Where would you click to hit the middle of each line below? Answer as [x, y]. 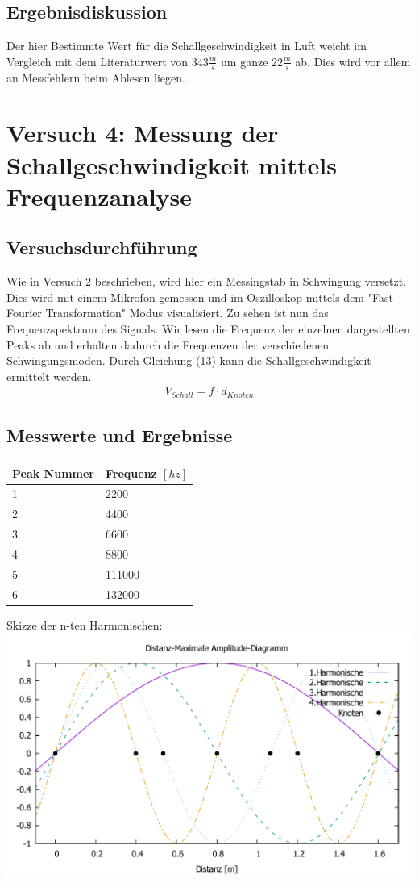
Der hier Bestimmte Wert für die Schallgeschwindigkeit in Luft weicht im [187, 46]
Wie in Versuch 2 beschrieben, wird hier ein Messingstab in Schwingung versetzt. [207, 281]
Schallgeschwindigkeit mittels [172, 164]
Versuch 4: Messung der [143, 133]
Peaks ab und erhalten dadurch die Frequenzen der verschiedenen [168, 344]
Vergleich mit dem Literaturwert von [97, 61]
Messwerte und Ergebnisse [120, 435]
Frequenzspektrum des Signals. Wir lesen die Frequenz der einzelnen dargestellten [208, 328]
